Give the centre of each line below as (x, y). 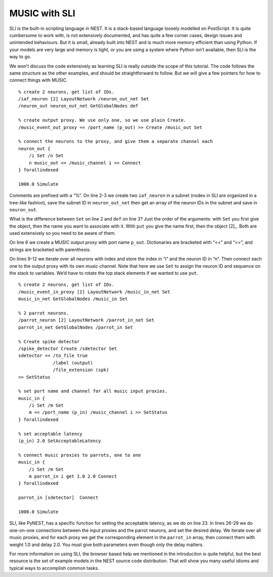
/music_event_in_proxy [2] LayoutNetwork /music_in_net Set (94, 292)
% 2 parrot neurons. (44, 313)
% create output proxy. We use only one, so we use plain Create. (102, 120)
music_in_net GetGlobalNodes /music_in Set (73, 299)
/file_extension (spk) (81, 370)
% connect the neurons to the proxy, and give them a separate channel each (116, 141)
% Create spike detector (49, 341)
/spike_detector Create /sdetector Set (68, 348)
